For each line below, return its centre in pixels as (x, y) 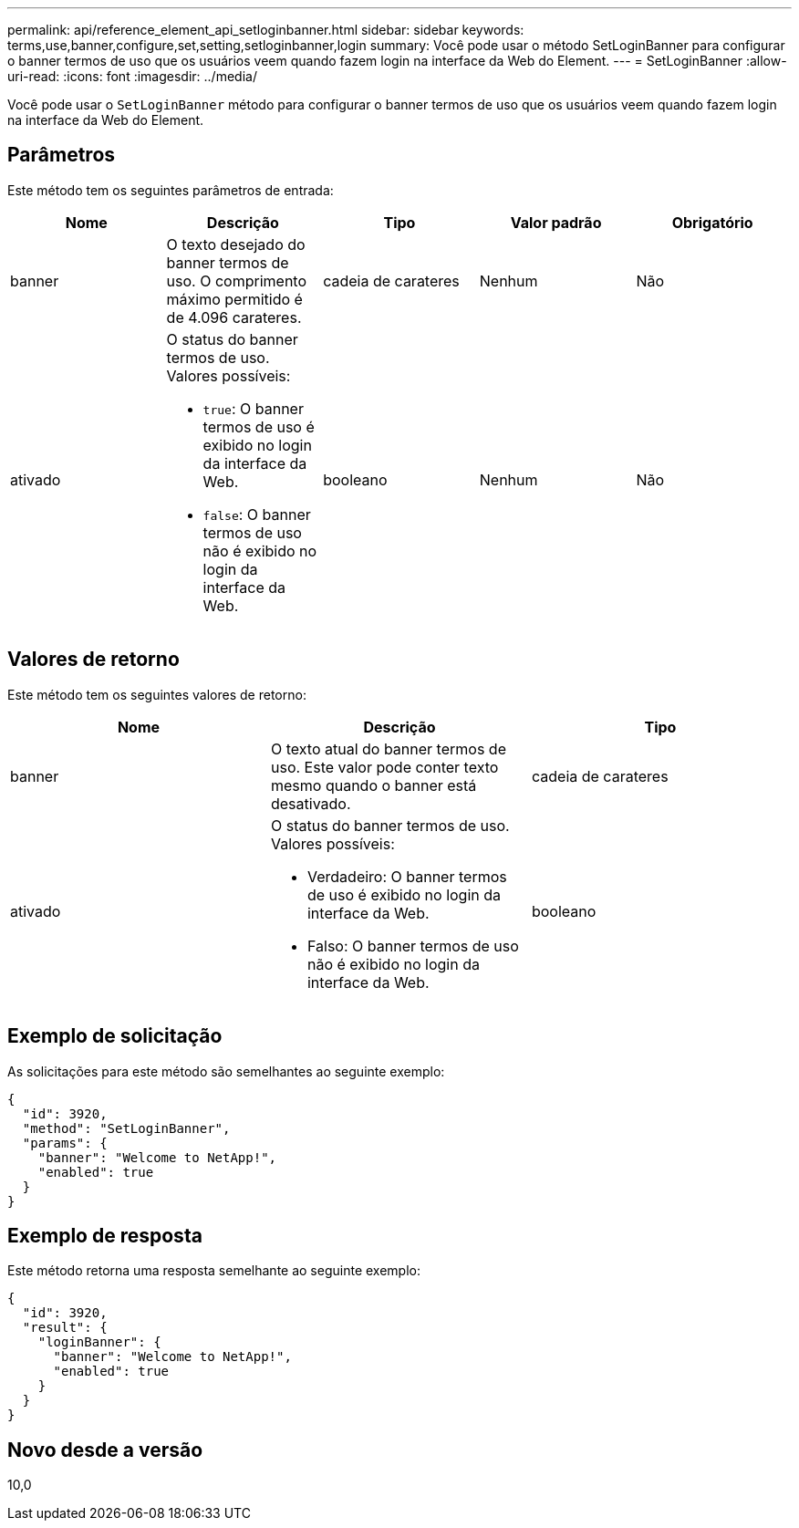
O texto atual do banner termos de (388, 748)
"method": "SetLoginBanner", (126, 1128)
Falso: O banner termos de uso (413, 946)
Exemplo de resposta (105, 1235)
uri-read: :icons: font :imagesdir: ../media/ (132, 76)
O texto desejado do (236, 244)
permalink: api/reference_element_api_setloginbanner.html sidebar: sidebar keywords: (266, 30)
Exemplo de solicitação (115, 1036)
